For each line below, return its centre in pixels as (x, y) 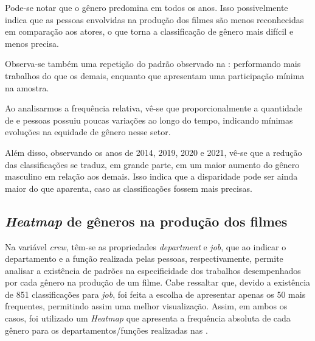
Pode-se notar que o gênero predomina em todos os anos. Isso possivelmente (147, 7)
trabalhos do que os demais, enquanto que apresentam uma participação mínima (155, 75)
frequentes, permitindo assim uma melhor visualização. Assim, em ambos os (146, 306)
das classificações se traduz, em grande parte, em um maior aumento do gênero (152, 164)
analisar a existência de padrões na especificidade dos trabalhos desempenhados (153, 270)
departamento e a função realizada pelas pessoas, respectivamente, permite (144, 258)
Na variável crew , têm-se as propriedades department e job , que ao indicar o (146, 246)
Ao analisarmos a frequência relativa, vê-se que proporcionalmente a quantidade (154, 108)
